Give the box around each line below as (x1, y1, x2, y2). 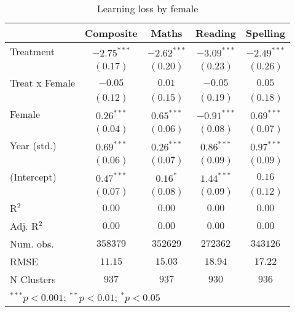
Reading (195, 26, 236, 40)
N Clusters (10, 272, 56, 286)
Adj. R (10, 219, 39, 233)
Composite (85, 26, 138, 40)
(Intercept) (10, 170, 57, 184)
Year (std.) (10, 138, 57, 152)
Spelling (245, 26, 286, 40)
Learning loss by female (96, 1, 199, 15)
